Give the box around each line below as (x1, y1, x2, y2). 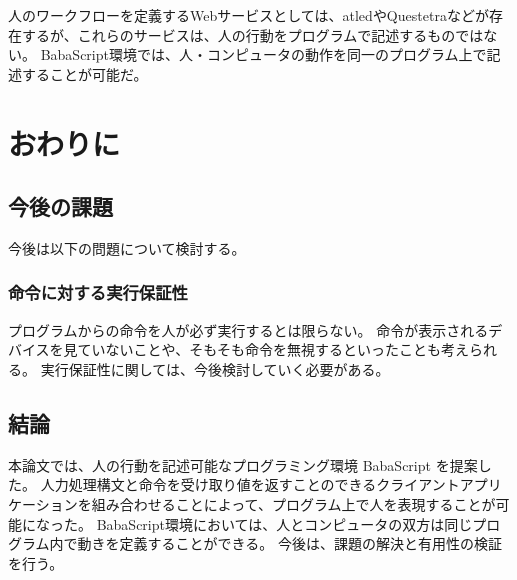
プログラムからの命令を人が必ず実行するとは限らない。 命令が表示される (8, 319, 489, 340)
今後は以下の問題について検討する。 (8, 237, 246, 258)
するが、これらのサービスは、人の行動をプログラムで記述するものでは (21, 24, 484, 45)
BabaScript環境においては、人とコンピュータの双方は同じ (96, 513, 473, 534)
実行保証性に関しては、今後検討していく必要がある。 (40, 358, 390, 379)
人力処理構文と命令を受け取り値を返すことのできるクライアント (40, 474, 460, 495)
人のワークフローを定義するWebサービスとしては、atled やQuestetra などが (8, 5, 489, 25)
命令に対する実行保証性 (8, 280, 188, 305)
